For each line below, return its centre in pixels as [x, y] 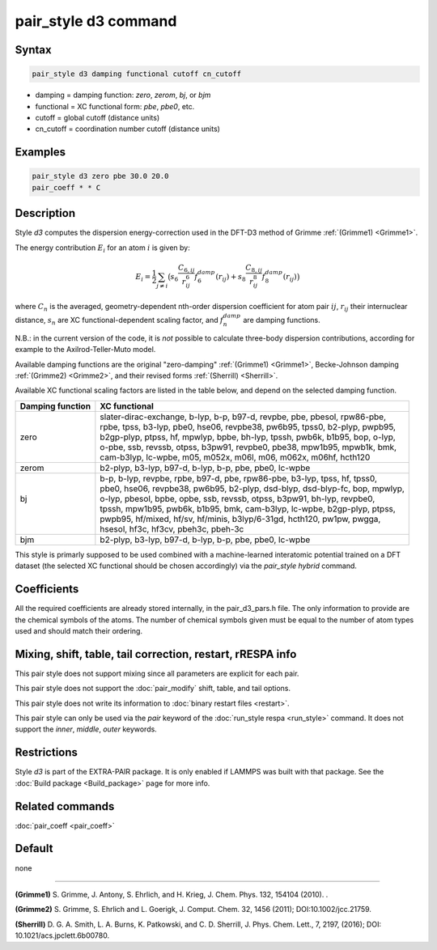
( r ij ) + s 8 [231, 278]
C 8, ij [254, 269]
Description [45, 213]
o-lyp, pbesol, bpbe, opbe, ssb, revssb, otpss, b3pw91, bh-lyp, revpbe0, [238, 498]
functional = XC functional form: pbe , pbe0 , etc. [115, 106]
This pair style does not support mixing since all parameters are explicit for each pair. [157, 673]
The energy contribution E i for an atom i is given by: [102, 248]
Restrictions [47, 753]
